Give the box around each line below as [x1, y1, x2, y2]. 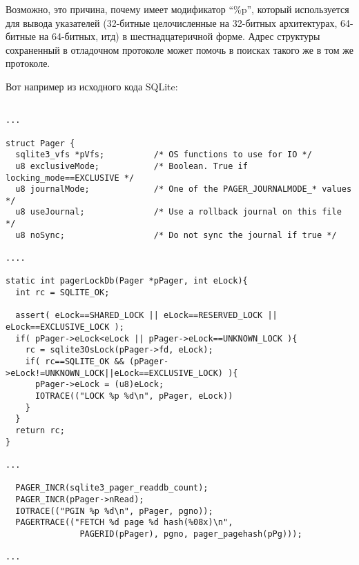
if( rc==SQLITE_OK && [25, 357, 124, 366]
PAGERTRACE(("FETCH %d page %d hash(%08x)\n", [15, 517, 233, 528]
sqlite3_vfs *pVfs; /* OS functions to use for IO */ [15, 150, 312, 160]
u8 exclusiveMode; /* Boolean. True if [15, 161, 248, 171]
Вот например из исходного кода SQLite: [6, 79, 178, 93]
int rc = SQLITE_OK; [15, 288, 110, 298]
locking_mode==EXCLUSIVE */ [6, 172, 135, 183]
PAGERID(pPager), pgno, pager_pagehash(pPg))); [79, 528, 302, 539]
